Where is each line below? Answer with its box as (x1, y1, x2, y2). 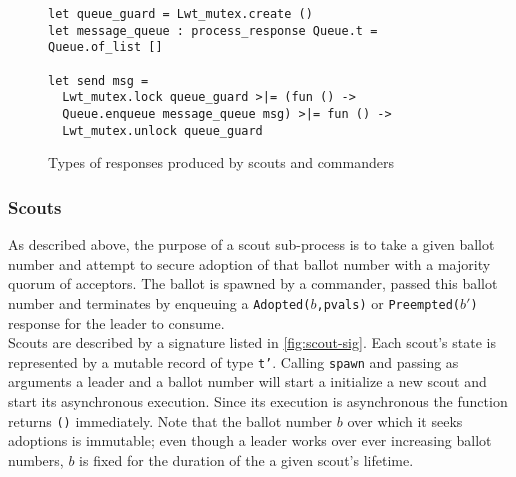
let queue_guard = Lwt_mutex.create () (48, 7, 313, 21)
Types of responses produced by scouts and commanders (48, 152, 394, 173)
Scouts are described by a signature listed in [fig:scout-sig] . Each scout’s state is (8, 332, 496, 353)
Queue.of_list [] (48, 40, 163, 55)
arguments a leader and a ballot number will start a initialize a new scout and (8, 371, 487, 392)
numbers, (8, 449, 64, 470)
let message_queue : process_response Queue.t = (48, 23, 378, 38)
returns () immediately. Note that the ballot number (8, 410, 333, 431)
